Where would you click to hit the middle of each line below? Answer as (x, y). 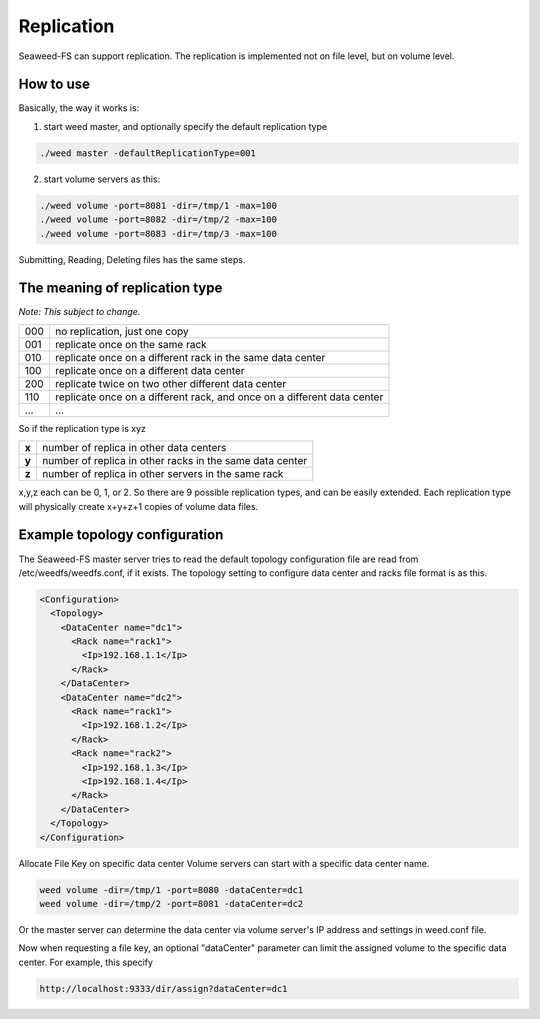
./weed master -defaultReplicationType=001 (148, 153)
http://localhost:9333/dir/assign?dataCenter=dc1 (163, 988)
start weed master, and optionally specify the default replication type (185, 126)
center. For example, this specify (86, 962)
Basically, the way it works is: (79, 108)
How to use (54, 84)
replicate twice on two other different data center (171, 383)
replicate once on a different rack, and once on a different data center (219, 397)
